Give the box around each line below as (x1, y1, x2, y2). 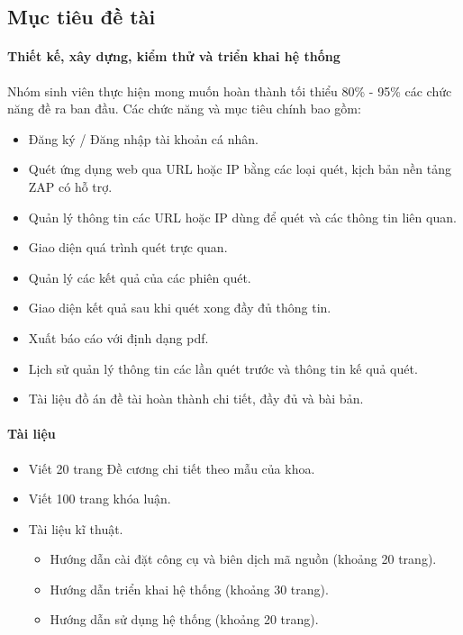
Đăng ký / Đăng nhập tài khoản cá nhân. (28, 129, 259, 148)
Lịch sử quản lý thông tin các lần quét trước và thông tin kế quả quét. (28, 358, 418, 377)
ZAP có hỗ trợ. (28, 177, 113, 195)
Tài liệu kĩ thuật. (28, 519, 123, 538)
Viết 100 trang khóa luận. (28, 489, 171, 508)
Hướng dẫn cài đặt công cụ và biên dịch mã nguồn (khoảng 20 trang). (50, 549, 437, 568)
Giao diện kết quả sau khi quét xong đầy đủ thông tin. (28, 298, 331, 317)
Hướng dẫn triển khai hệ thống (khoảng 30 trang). (50, 579, 329, 598)
